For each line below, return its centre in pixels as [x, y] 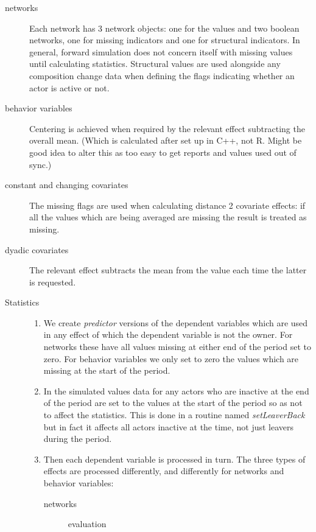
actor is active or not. [69, 87]
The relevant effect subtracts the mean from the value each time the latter [168, 270]
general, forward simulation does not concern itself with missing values [161, 51]
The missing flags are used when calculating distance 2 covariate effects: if [167, 205]
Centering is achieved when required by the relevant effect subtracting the [167, 128]
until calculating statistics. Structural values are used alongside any [155, 64]
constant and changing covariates [67, 185]
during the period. [78, 439]
